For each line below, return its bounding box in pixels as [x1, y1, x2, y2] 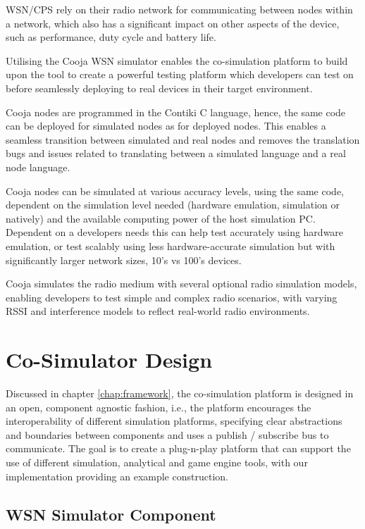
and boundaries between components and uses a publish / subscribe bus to [6, 427, 329, 442]
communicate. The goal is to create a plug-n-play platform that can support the [6, 441, 351, 456]
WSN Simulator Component [6, 503, 216, 525]
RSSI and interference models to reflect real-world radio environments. [6, 304, 310, 318]
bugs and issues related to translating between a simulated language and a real [6, 146, 346, 161]
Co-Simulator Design [6, 345, 213, 374]
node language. [6, 159, 70, 174]
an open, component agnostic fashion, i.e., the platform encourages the [6, 399, 311, 414]
